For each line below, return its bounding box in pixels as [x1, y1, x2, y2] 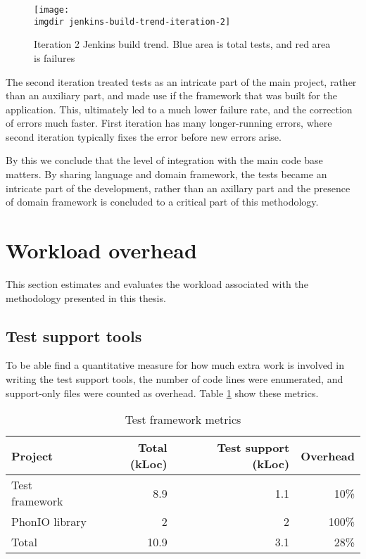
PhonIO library [11, 513, 87, 530]
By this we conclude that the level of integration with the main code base [6, 153, 323, 168]
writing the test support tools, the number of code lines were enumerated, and [6, 371, 343, 386]
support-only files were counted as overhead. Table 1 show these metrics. [6, 385, 319, 400]
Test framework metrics [125, 411, 241, 428]
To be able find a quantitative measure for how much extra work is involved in [6, 358, 344, 372]
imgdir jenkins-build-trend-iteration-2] [34, 16, 231, 27]
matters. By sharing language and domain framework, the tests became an [6, 167, 327, 182]
